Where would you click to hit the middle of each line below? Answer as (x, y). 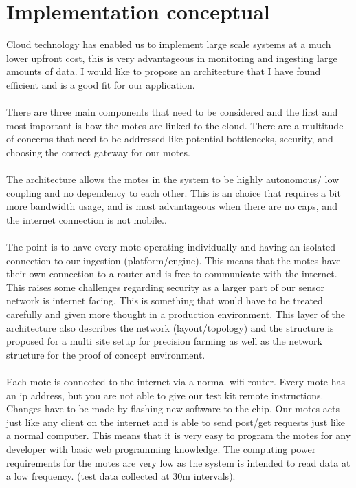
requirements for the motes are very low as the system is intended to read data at (178, 462)
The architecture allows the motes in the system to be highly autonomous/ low (173, 179)
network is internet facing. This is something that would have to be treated (165, 300)
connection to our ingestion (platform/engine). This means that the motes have (174, 260)
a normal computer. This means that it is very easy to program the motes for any (179, 435)
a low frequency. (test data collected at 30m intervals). (121, 476)
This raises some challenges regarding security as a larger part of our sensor (165, 287)
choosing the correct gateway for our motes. (98, 152)
